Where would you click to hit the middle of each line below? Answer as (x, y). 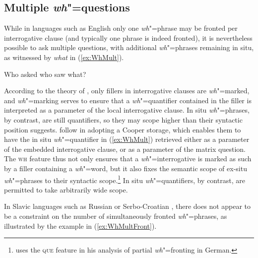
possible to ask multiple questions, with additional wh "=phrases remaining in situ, (129, 47)
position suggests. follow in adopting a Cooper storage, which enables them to (123, 129)
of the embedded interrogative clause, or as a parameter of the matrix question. (125, 149)
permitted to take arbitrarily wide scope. (66, 189)
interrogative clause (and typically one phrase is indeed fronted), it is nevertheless (128, 37)
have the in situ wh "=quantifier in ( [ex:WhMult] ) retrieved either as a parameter (127, 139)
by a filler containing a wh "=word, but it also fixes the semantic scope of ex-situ (126, 168)
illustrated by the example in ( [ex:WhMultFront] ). (80, 226)
